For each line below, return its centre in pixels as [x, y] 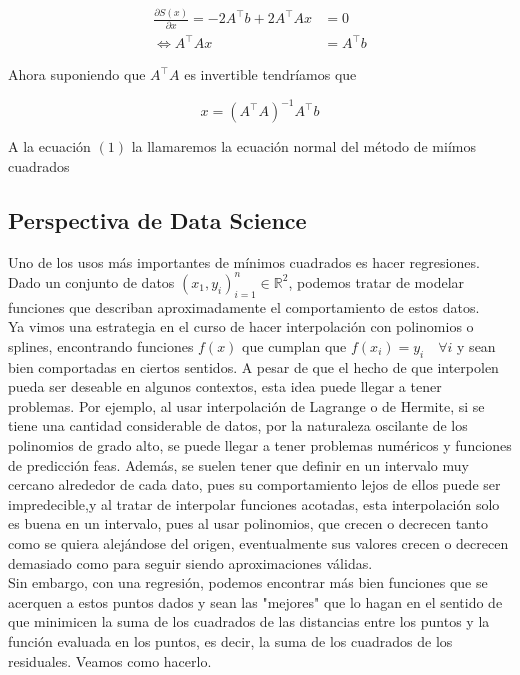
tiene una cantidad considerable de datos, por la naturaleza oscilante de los [238, 425]
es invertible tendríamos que [270, 74]
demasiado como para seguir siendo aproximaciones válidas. [190, 562]
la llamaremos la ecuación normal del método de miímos [303, 146]
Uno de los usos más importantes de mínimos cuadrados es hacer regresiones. [244, 261]
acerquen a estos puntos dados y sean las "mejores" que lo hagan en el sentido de [255, 601]
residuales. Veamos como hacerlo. [110, 660]
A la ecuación [49, 146]
